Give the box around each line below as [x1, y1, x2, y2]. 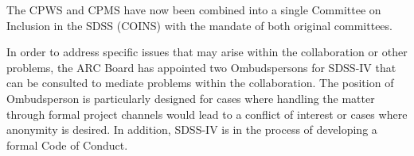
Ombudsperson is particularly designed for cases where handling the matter [6, 89, 375, 106]
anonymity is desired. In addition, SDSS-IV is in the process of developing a [6, 121, 377, 138]
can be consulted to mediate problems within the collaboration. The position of [6, 74, 394, 91]
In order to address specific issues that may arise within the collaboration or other [6, 44, 408, 60]
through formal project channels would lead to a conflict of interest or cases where [6, 105, 408, 122]
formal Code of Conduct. [6, 136, 128, 153]
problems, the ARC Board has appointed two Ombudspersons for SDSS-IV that [6, 59, 396, 75]
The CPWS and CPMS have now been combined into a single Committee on [6, 2, 381, 17]
